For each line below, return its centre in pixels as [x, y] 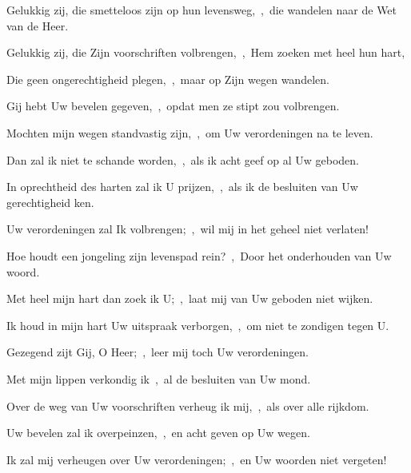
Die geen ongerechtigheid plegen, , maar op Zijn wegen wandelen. [168, 79]
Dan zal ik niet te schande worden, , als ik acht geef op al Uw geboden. [183, 159]
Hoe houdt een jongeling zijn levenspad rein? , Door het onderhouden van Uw [199, 255]
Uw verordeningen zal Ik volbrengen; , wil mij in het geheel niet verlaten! [188, 229]
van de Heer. [38, 25]
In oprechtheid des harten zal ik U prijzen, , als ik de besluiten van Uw [182, 187]
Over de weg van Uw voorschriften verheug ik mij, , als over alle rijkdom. [188, 405]
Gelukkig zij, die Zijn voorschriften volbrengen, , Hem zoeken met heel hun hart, [206, 52]
